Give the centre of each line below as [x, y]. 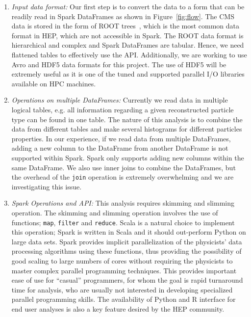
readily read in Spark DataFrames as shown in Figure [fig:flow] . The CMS [123, 16]
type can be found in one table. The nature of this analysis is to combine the [127, 119]
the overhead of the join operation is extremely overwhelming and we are [123, 177]
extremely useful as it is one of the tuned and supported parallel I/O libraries [128, 74]
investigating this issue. [47, 186]
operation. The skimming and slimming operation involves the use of [115, 212]
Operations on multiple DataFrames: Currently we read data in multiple [120, 100]
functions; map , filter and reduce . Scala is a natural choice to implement [123, 222]
